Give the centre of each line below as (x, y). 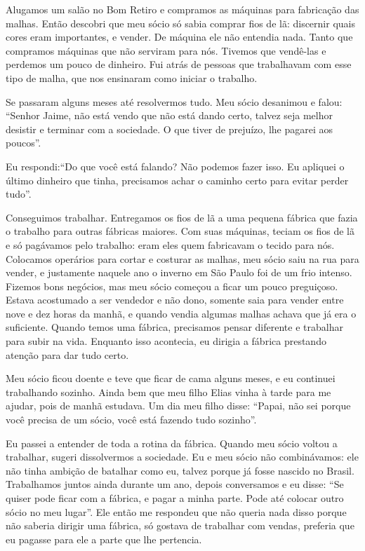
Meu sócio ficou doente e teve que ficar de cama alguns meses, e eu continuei (171, 378)
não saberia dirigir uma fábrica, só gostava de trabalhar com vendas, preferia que (180, 525)
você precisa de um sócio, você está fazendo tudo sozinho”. (131, 420)
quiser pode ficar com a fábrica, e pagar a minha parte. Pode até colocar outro (175, 498)
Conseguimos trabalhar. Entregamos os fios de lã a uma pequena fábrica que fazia (182, 217)
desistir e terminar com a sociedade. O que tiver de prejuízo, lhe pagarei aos (170, 129)
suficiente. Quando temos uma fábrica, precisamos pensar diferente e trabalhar (174, 327)
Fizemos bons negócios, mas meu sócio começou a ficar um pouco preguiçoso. (172, 286)
